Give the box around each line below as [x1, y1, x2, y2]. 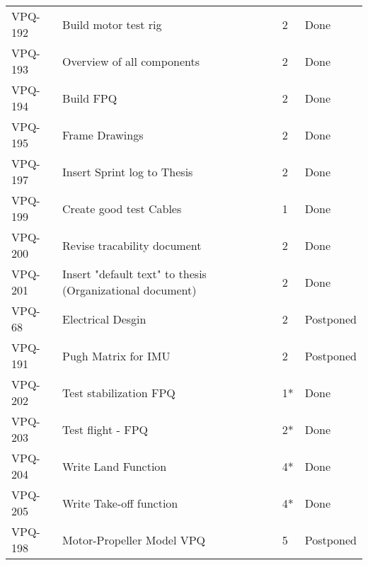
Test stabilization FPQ [62, 384, 176, 401]
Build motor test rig [62, 16, 162, 33]
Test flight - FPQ [62, 421, 149, 438]
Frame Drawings [62, 126, 144, 143]
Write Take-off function [62, 494, 178, 511]
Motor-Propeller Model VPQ [62, 531, 206, 548]
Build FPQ [62, 89, 117, 106]
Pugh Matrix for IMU [62, 347, 171, 364]
